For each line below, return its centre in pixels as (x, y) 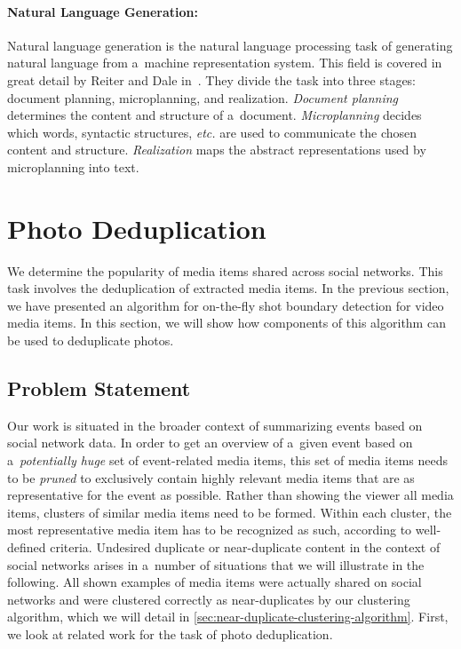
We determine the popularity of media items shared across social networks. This (225, 270)
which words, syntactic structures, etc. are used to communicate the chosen (212, 132)
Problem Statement (99, 388)
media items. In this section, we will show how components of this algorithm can (227, 323)
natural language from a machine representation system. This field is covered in (225, 63)
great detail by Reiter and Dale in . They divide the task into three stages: (212, 79)
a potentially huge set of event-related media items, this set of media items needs (228, 460)
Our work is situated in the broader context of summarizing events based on (215, 425)
